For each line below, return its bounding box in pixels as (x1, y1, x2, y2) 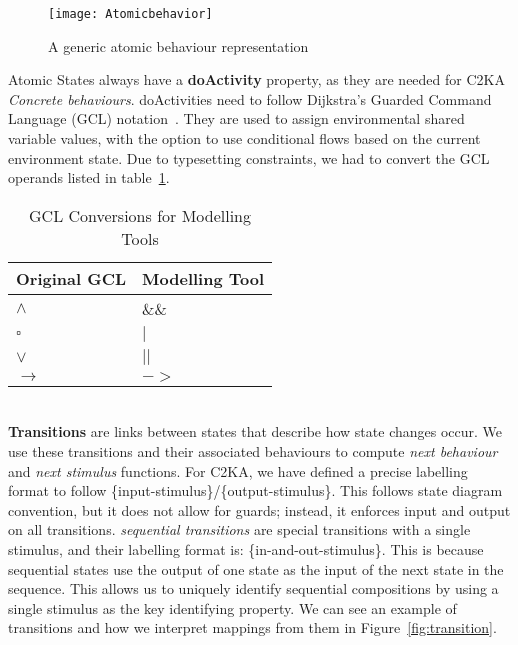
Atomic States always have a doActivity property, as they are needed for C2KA (8, 69, 505, 90)
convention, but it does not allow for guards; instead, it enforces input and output (8, 499, 511, 520)
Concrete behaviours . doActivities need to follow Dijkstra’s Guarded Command (8, 88, 492, 109)
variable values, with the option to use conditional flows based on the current (8, 128, 481, 149)
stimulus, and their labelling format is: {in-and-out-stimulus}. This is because (8, 538, 484, 559)
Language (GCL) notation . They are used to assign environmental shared (8, 108, 465, 129)
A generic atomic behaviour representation (48, 35, 309, 56)
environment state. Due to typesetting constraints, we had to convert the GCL (8, 147, 490, 168)
